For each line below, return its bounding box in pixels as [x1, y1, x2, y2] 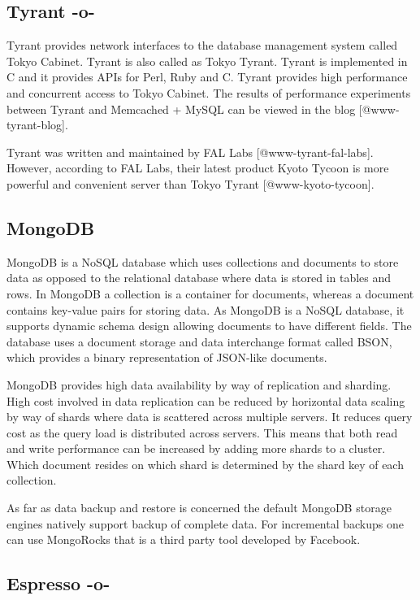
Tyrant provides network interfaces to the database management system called [6, 37, 398, 54]
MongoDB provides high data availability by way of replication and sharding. [6, 376, 392, 393]
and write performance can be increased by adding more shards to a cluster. [6, 440, 386, 457]
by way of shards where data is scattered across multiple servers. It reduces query [6, 408, 413, 425]
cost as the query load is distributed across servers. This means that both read [6, 424, 398, 441]
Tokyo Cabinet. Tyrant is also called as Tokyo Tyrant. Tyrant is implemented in [6, 52, 408, 69]
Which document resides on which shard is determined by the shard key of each [6, 455, 404, 472]
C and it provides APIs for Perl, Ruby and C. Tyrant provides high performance [6, 68, 408, 85]
